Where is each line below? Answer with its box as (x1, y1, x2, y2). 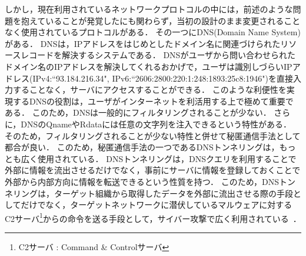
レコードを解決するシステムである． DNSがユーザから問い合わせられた (21, 49, 296, 61)
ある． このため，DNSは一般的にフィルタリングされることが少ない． (5, 106, 271, 119)
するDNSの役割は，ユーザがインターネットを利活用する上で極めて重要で (12, 95, 294, 107)
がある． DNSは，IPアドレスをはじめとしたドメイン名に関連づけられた (5, 37, 281, 49)
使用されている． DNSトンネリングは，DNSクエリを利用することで (37, 152, 297, 164)
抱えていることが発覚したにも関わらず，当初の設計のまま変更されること (21, 14, 301, 26)
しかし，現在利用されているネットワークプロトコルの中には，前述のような (5, 3, 293, 15)
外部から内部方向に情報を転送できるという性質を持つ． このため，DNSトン (5, 175, 295, 187)
